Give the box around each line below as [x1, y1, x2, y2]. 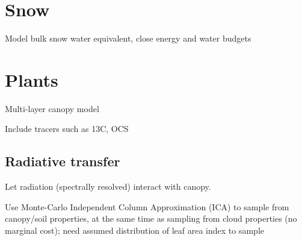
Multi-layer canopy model [5, 102, 99, 114]
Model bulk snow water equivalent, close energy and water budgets [5, 32, 251, 45]
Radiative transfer [5, 152, 120, 171]
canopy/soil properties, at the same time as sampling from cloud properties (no [5, 212, 297, 225]
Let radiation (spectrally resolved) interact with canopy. [5, 180, 211, 193]
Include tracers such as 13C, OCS [5, 122, 129, 135]
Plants [5, 67, 58, 92]
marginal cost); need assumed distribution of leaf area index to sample [5, 224, 265, 237]
